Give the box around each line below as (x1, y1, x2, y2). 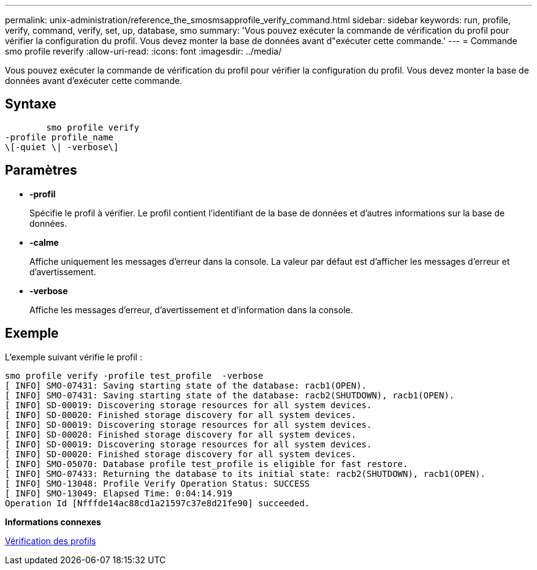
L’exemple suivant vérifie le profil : (5, 351, 142, 362)
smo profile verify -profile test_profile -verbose (5, 370, 264, 381)
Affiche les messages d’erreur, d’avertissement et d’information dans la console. (29, 304, 353, 315)
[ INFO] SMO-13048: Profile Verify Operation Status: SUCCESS (5, 478, 310, 488)
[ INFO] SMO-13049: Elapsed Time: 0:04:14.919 (5, 488, 232, 498)
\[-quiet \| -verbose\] (5, 142, 119, 152)
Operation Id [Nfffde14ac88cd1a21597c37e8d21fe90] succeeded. (5, 498, 310, 508)
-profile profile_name (5, 132, 114, 142)
